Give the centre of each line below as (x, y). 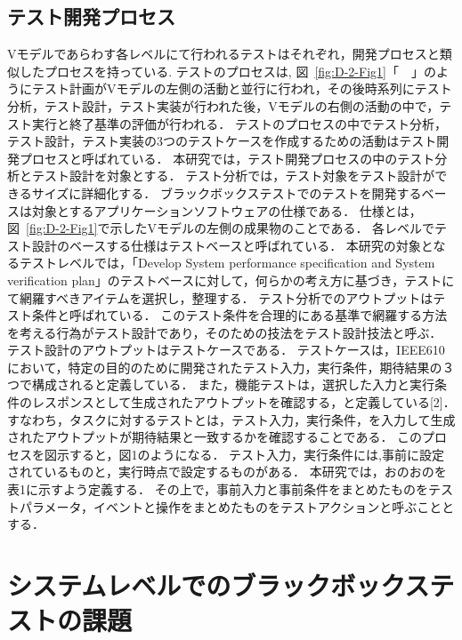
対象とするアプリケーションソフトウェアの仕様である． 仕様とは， (227, 210)
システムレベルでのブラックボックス (219, 585)
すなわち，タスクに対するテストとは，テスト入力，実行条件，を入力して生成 (231, 419)
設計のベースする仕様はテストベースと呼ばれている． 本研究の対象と (232, 245)
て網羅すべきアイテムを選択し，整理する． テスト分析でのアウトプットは (220, 297)
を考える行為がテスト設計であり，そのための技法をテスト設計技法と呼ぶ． (225, 332)
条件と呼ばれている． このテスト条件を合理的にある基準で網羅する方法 (239, 315)
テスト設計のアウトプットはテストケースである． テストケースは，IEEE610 (226, 350)
